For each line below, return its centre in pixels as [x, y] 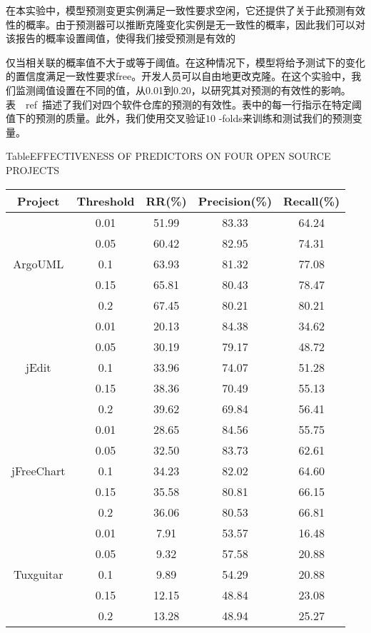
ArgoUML [39, 263]
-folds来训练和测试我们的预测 [285, 118]
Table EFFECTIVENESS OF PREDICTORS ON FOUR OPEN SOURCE [168, 156]
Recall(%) [312, 201]
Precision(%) [235, 201]
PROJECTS [33, 169]
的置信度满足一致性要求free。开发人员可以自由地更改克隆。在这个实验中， [179, 76]
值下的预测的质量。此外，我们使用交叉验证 [106, 118]
